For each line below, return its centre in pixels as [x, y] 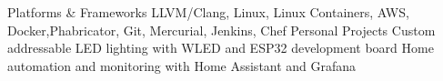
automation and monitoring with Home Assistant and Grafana [182, 65]
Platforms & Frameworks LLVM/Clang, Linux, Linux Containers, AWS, [208, 12]
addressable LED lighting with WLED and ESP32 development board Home [221, 48]
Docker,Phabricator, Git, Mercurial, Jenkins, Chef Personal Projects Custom [221, 30]
